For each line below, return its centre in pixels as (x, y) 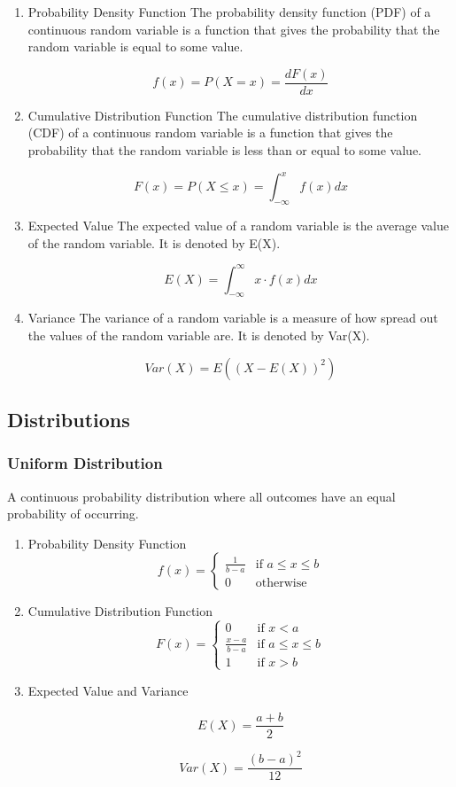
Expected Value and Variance (108, 690)
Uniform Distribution (85, 463)
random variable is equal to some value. (135, 47)
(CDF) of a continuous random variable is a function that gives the (210, 132)
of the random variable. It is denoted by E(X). (154, 242)
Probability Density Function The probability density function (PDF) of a (229, 12)
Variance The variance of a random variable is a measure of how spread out (233, 318)
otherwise (281, 583)
